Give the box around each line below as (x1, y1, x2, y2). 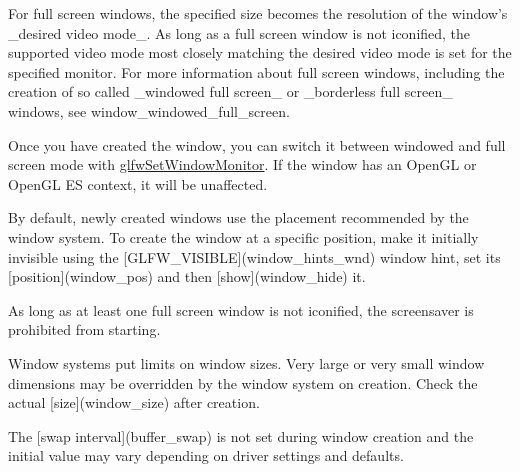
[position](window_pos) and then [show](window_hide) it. (8, 266, 366, 287)
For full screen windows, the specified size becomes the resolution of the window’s (8, 3, 508, 23)
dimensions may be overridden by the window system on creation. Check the (8, 372, 478, 393)
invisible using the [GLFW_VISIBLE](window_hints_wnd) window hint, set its (8, 246, 501, 267)
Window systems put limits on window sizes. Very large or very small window (8, 352, 485, 373)
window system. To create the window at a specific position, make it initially (8, 226, 479, 247)
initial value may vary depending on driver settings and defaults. (8, 445, 404, 466)
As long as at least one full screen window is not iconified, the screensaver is (8, 299, 474, 320)
